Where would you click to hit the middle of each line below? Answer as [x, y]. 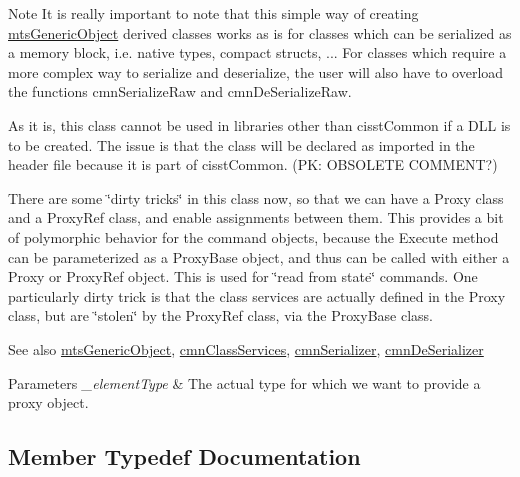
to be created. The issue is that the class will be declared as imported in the [241, 144]
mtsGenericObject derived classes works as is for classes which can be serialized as [260, 32]
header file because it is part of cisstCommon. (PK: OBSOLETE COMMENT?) [253, 164]
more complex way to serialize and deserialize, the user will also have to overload [256, 71]
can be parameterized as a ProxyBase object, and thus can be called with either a [259, 256]
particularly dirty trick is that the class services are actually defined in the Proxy [257, 295]
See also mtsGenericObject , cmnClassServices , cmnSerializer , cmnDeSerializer [246, 348]
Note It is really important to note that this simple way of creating [213, 13]
